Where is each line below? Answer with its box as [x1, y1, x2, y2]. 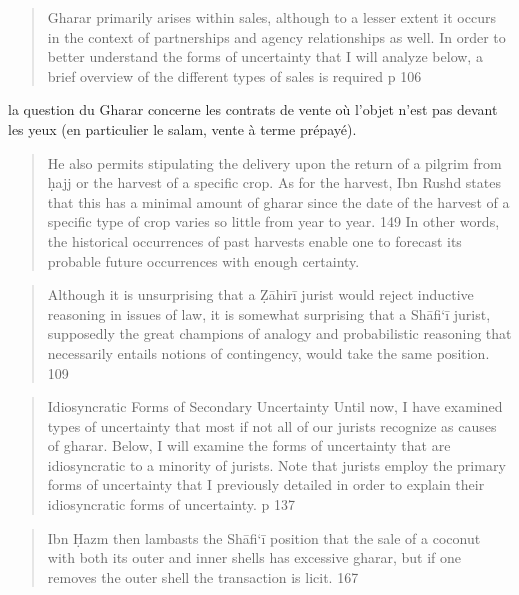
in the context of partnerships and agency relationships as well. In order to [47, 26, 506, 47]
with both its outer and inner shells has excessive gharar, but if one [47, 547, 462, 568]
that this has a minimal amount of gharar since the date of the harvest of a [47, 191, 510, 212]
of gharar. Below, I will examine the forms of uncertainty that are [47, 435, 451, 456]
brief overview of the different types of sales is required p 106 [47, 65, 422, 86]
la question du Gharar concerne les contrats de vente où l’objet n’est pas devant [8, 99, 498, 120]
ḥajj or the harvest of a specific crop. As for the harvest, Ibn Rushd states [47, 172, 501, 193]
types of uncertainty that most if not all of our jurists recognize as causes [47, 415, 497, 436]
